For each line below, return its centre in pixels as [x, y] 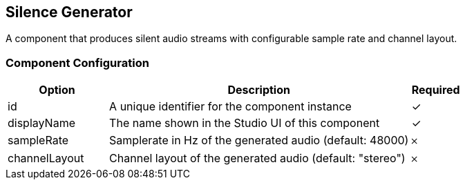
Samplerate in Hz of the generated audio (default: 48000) [259, 140]
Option [57, 90]
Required [436, 90]
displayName [41, 123]
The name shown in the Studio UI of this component [245, 123]
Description [259, 90]
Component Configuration [77, 62]
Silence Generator [69, 12]
